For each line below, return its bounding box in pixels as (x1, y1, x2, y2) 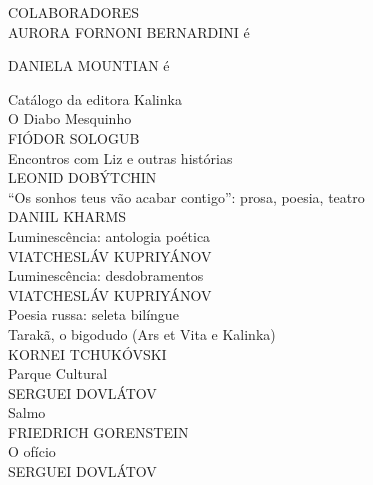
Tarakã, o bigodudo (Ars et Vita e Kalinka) (8, 323, 276, 344)
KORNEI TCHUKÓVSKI (8, 343, 167, 364)
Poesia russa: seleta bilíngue (8, 304, 179, 325)
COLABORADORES (8, 2, 140, 22)
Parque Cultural (8, 363, 108, 384)
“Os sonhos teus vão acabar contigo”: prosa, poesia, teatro (8, 186, 365, 207)
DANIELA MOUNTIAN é (8, 55, 170, 76)
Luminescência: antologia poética (8, 225, 211, 246)
